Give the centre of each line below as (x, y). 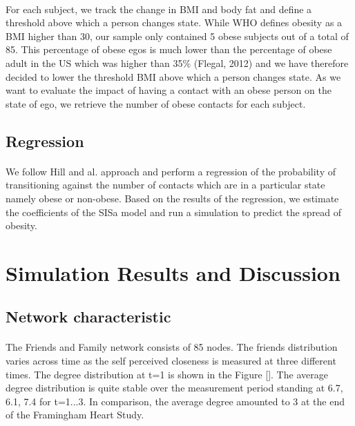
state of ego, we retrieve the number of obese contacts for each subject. (156, 103)
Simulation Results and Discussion (173, 272)
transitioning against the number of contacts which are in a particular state (165, 185)
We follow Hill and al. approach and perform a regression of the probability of (171, 171)
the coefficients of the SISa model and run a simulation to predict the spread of (174, 212)
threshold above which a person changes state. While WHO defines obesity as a (174, 22)
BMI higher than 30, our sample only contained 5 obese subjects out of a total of (177, 36)
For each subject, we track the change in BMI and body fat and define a (159, 9)
